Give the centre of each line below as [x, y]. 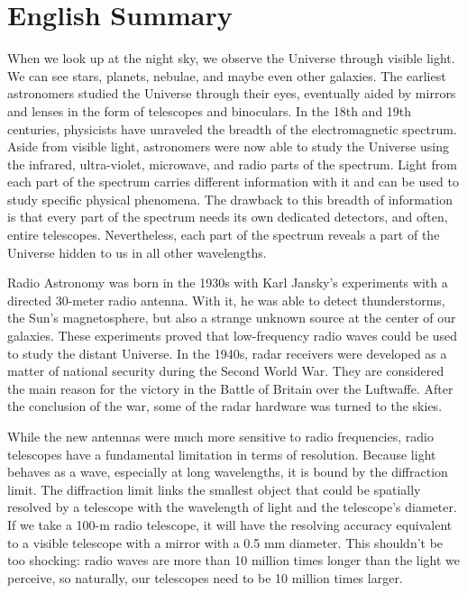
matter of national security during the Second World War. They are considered [226, 371]
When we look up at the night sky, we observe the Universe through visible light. [231, 58]
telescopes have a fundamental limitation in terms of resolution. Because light [222, 454]
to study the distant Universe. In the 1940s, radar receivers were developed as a [227, 353]
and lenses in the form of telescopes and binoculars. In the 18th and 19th [210, 110]
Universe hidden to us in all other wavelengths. [137, 252]
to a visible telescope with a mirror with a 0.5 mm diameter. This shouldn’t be [225, 542]
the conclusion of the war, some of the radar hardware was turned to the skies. [225, 406]
